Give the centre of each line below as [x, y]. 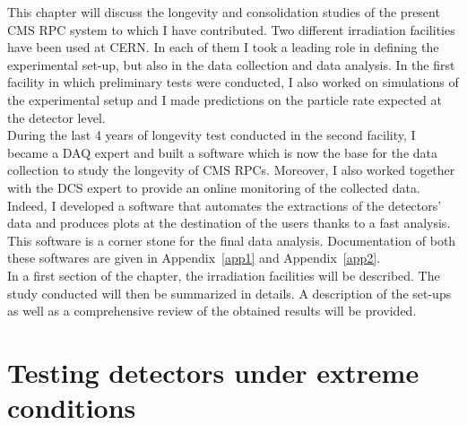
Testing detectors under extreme [213, 372]
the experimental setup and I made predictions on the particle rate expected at [225, 99]
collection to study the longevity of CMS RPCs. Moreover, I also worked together [231, 170]
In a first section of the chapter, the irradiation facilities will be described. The [224, 275]
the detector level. [56, 117]
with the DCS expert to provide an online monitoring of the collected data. [214, 187]
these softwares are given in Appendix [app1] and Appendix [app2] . [194, 258]
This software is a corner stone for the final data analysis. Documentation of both [232, 240]
